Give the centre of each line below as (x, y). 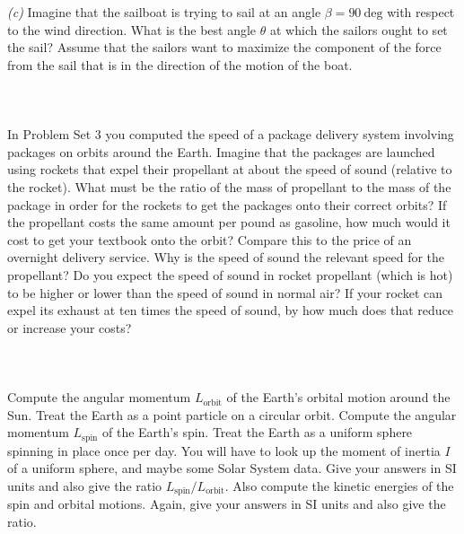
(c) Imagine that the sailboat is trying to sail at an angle (164, 12)
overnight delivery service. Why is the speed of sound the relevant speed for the (226, 257)
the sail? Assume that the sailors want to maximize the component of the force (224, 47)
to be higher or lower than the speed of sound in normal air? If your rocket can (225, 292)
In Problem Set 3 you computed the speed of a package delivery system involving (231, 134)
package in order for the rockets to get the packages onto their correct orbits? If (227, 204)
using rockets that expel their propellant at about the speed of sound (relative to (230, 169)
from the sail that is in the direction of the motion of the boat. (180, 64)
